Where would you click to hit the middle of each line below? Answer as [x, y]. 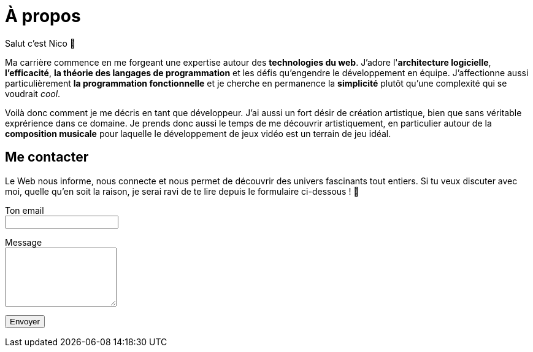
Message [24, 242]
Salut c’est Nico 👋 [40, 43]
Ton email [25, 210]
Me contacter [47, 157]
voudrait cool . [33, 93]
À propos [43, 16]
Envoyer [25, 321]
